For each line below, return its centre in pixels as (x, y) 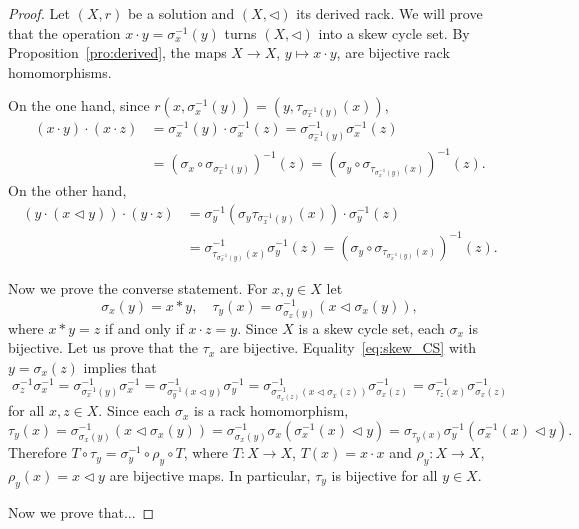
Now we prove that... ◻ (81, 511)
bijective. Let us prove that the (103, 347)
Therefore (37, 452)
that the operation (64, 32)
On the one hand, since (79, 105)
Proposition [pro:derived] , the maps (117, 52)
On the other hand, (67, 190)
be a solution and (181, 13)
